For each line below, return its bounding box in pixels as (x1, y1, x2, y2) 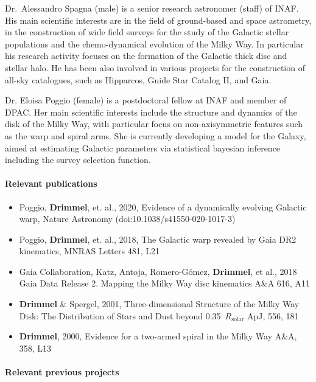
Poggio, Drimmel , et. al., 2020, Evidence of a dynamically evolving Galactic (19, 200, 307, 213)
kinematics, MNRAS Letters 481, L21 (19, 245, 160, 257)
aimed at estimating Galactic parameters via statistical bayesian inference (5, 141, 281, 154)
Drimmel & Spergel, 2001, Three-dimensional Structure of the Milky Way (19, 297, 300, 310)
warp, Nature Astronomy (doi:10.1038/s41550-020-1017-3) (19, 212, 236, 225)
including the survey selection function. (5, 153, 151, 166)
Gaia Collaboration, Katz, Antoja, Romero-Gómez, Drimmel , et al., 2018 (19, 265, 297, 277)
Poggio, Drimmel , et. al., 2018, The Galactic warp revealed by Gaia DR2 (19, 232, 297, 245)
